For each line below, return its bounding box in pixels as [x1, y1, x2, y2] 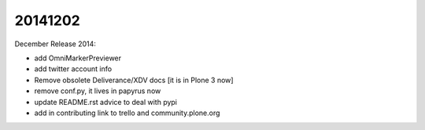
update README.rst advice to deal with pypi [34, 97, 177, 107]
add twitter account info [34, 64, 113, 74]
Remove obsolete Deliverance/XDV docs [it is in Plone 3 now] [34, 75, 234, 85]
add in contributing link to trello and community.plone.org [34, 108, 220, 117]
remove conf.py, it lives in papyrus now [34, 86, 161, 96]
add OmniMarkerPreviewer [34, 53, 122, 63]
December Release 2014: [14, 39, 96, 49]
